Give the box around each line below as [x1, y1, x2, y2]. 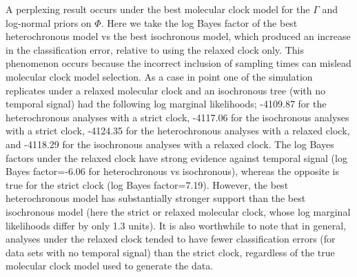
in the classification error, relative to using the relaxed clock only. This [6, 42, 304, 57]
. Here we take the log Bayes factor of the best [101, 15, 298, 30]
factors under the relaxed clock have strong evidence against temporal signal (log [6, 150, 347, 165]
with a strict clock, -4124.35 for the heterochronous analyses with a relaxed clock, [6, 123, 350, 138]
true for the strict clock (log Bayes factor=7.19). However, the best [6, 177, 289, 192]
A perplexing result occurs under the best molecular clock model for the [6, 2, 310, 16]
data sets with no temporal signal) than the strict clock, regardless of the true [6, 245, 335, 259]
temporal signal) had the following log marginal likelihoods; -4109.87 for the [6, 96, 327, 111]
